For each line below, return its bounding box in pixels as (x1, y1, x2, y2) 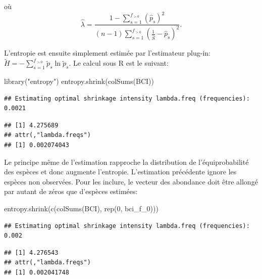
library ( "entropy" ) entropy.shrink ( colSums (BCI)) (4, 76, 154, 86)
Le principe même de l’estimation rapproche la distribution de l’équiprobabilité (4, 156, 249, 167)
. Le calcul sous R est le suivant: (69, 58, 169, 68)
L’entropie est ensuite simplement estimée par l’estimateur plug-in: (4, 48, 211, 58)
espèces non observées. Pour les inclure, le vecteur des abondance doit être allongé (4, 176, 258, 187)
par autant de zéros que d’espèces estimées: (4, 186, 138, 197)
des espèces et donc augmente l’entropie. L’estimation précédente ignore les (4, 166, 237, 177)
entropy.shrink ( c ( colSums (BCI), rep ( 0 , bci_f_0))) (4, 203, 159, 214)
